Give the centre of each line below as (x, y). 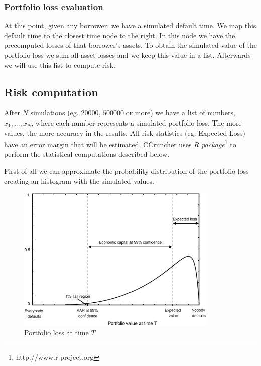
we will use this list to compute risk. (60, 65)
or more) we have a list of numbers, (181, 113)
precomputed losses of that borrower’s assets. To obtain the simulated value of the (130, 45)
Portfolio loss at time (56, 333)
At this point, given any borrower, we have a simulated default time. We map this (130, 25)
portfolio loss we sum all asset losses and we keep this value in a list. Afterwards (127, 55)
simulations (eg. (54, 113)
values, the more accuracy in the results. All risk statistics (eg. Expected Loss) (125, 132)
